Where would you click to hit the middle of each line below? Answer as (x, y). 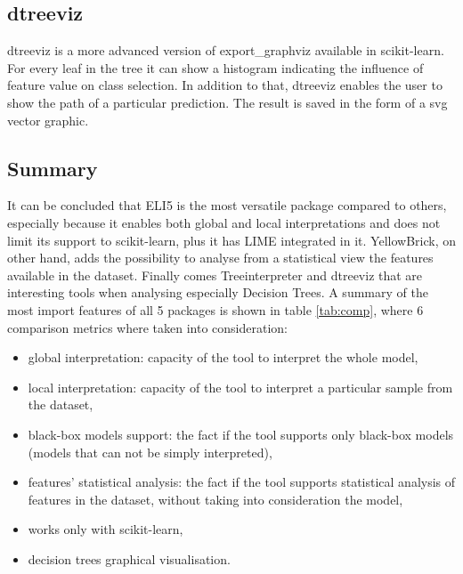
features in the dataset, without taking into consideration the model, (215, 499)
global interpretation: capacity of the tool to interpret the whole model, (223, 357)
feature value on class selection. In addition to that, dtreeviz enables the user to (225, 85)
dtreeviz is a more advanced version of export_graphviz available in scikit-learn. (226, 50)
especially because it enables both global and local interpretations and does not (224, 222)
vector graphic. (48, 120)
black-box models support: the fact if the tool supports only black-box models (241, 434)
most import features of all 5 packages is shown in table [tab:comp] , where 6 (215, 309)
